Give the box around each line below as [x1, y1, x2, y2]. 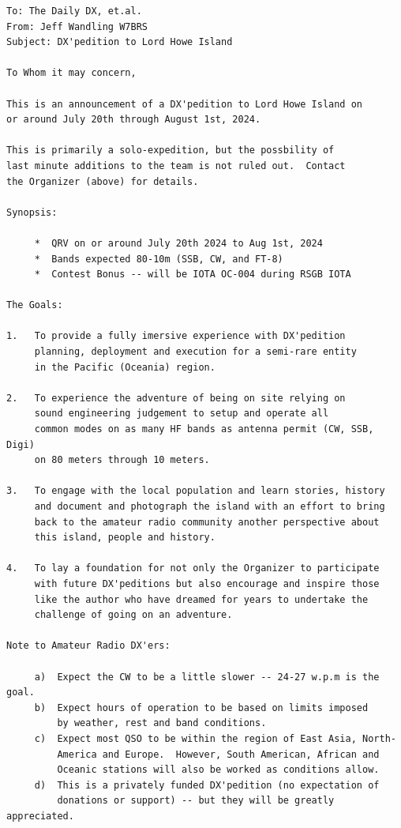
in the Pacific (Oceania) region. [34, 361, 215, 373]
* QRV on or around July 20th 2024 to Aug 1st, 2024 [34, 237, 323, 249]
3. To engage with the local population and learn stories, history [6, 485, 385, 497]
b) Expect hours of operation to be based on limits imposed [34, 702, 369, 713]
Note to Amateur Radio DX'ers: [6, 640, 171, 652]
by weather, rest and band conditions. [57, 717, 267, 729]
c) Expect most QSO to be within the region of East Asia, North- [34, 732, 396, 744]
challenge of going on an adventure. [34, 609, 233, 621]
